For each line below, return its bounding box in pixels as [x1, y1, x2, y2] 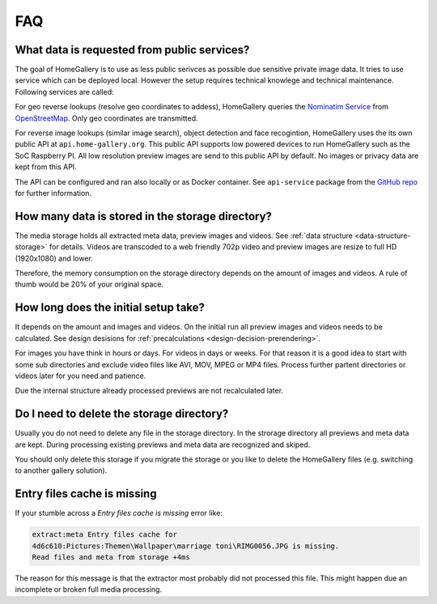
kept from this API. [15, 162, 77, 172]
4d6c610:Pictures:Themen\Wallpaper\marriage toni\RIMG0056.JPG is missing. [32, 541, 340, 551]
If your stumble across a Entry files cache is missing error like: [15, 508, 223, 518]
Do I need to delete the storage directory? [15, 407, 229, 421]
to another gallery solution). [15, 466, 108, 475]
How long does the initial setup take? [15, 300, 206, 315]
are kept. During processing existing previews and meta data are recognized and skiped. [15, 440, 311, 449]
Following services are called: [15, 87, 115, 96]
